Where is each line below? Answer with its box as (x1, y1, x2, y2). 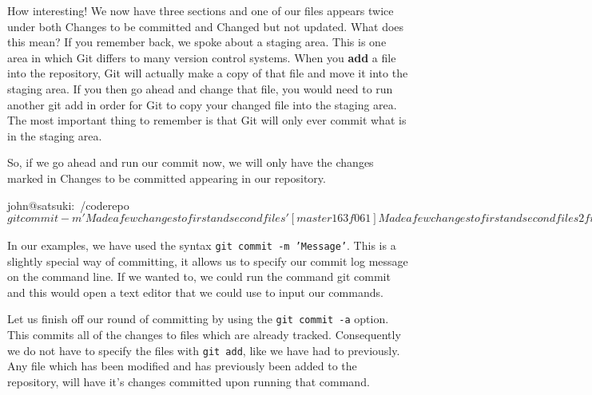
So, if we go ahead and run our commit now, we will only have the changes (7, 154, 374, 171)
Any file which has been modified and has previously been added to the (7, 357, 357, 374)
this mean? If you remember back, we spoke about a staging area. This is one (7, 34, 387, 50)
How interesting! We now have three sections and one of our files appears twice (7, 2, 394, 18)
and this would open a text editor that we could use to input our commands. (7, 283, 383, 300)
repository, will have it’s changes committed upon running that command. (7, 373, 370, 389)
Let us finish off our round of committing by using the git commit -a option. (7, 310, 389, 327)
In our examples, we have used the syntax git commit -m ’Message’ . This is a (7, 236, 396, 253)
